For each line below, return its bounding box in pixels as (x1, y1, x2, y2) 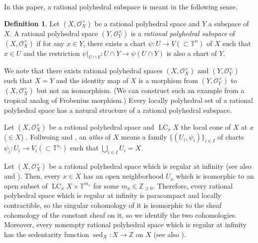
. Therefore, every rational (153, 180, 233, 191)
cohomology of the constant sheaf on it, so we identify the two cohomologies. (4, 209, 237, 220)
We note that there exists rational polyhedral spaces (4, 65, 163, 76)
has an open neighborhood (83, 171, 164, 181)
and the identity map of (56, 75, 129, 86)
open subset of (4, 180, 48, 191)
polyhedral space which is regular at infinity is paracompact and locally (4, 190, 221, 200)
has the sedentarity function (4, 229, 89, 239)
